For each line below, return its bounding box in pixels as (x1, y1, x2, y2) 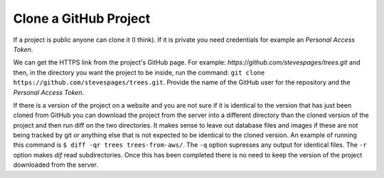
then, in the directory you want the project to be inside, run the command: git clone (13, 68, 265, 77)
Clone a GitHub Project (13, 11, 151, 26)
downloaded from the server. (13, 160, 99, 169)
